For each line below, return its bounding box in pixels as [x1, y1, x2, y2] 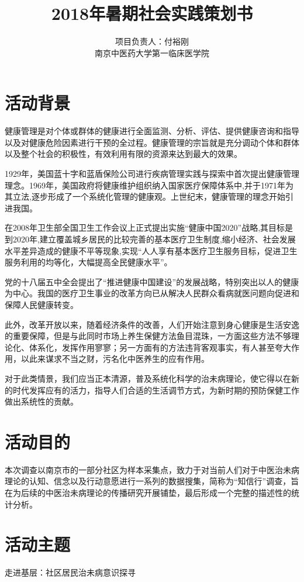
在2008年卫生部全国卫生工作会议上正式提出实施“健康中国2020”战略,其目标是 [5, 221, 293, 234]
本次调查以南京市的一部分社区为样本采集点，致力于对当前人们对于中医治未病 [5, 463, 299, 475]
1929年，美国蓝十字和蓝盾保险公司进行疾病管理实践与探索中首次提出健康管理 [5, 167, 299, 180]
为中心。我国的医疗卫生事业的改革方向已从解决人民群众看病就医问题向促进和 [5, 287, 299, 299]
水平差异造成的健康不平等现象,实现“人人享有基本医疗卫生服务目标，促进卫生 [5, 244, 298, 256]
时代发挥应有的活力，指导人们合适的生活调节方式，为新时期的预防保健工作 [12, 384, 299, 396]
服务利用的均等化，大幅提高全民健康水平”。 [5, 256, 172, 268]
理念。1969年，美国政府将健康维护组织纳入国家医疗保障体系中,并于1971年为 [5, 179, 293, 191]
